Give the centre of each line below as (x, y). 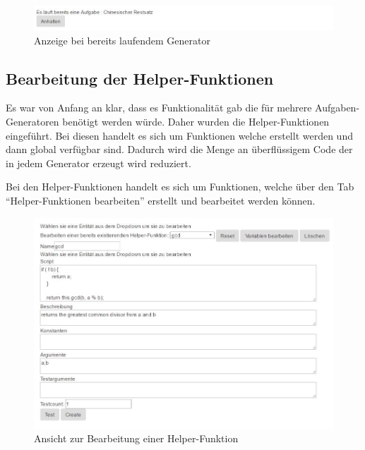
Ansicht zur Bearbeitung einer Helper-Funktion (136, 438)
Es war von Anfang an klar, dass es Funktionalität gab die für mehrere (159, 108)
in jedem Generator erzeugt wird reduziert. (98, 163)
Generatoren (32, 122)
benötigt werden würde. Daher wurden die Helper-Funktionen (196, 122)
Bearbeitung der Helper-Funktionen (140, 78)
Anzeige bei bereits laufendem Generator (122, 40)
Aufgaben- (337, 108)
